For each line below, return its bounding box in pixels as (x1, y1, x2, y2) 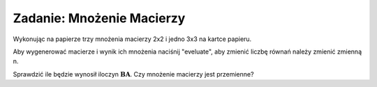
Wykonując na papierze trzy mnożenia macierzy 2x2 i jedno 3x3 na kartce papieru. (13, 35, 252, 43)
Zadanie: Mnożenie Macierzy (13, 10, 186, 26)
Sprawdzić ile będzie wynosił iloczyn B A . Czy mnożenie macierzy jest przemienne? (13, 70, 254, 78)
